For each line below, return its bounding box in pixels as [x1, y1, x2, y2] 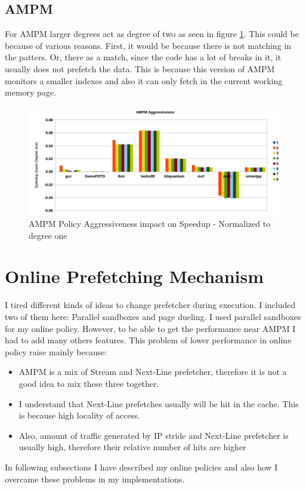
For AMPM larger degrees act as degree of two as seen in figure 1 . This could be [5, 27, 299, 40]
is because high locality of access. [18, 409, 140, 422]
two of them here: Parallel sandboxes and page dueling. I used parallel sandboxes [5, 310, 301, 322]
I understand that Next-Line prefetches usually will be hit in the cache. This [18, 397, 299, 410]
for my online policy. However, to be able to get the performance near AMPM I [5, 322, 296, 334]
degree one [29, 229, 67, 241]
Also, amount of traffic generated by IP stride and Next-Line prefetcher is [18, 429, 289, 441]
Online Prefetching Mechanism [5, 264, 264, 288]
